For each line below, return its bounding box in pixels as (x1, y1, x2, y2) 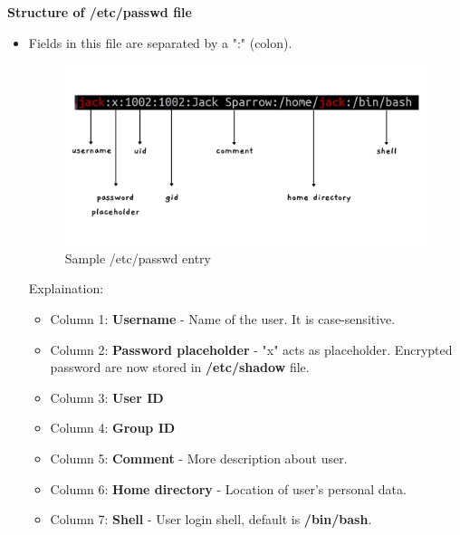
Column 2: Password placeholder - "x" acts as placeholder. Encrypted (50, 339, 453, 358)
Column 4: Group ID (50, 418, 176, 437)
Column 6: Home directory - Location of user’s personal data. (50, 479, 407, 498)
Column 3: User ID (50, 387, 164, 406)
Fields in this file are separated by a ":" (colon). (28, 33, 292, 52)
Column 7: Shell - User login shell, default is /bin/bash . (50, 510, 372, 529)
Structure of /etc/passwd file (7, 3, 192, 21)
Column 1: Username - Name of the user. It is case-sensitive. (50, 310, 396, 329)
